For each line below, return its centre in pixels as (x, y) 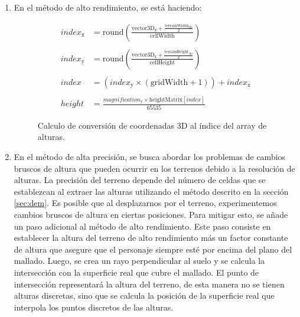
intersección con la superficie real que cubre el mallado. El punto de (136, 272)
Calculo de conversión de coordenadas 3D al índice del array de (152, 125)
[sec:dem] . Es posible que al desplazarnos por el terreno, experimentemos (145, 203)
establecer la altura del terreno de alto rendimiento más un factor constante (151, 238)
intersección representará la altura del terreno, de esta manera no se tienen (149, 284)
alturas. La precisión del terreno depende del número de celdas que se (140, 180)
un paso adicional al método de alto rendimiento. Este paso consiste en (142, 226)
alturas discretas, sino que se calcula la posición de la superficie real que (144, 295)
